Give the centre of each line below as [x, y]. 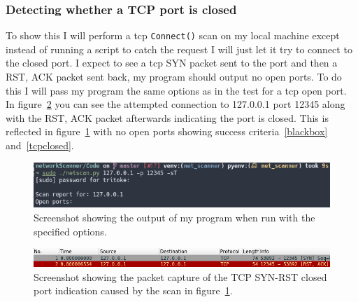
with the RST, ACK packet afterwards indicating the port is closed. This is [167, 117]
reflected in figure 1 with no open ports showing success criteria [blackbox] [167, 131]
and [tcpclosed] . [40, 145]
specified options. [70, 231]
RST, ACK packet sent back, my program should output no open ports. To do [174, 77]
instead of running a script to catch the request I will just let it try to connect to [179, 49]
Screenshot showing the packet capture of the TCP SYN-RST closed [180, 276]
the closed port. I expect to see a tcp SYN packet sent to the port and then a [172, 63]
